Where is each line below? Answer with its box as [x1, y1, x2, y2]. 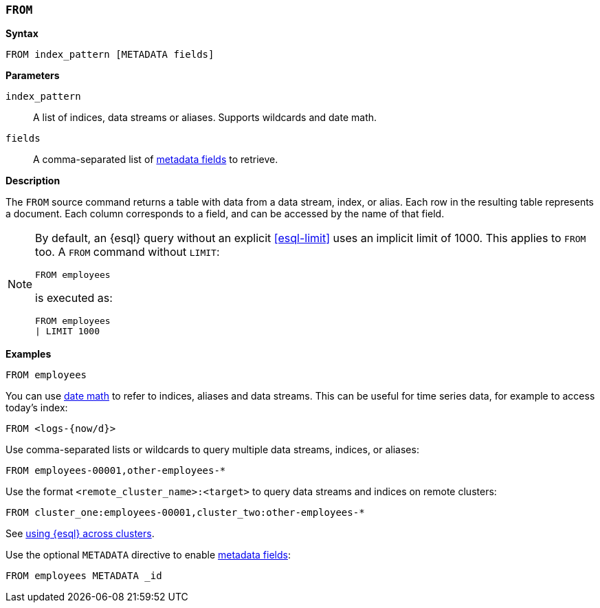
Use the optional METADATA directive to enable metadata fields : [5, 549, 291, 561]
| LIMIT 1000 [35, 326, 100, 337]
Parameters [5, 69, 60, 82]
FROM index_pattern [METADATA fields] [5, 49, 214, 61]
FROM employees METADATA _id [5, 570, 162, 582]
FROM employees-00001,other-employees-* [5, 465, 226, 477]
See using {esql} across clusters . [5, 528, 155, 540]
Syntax [5, 28, 38, 40]
